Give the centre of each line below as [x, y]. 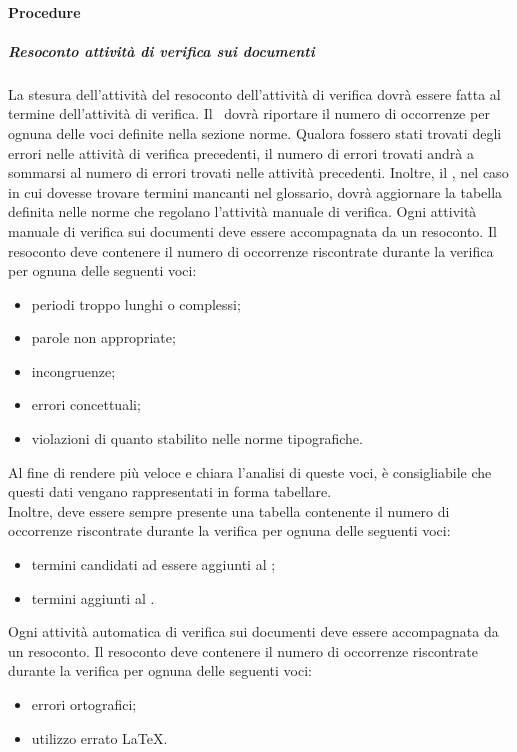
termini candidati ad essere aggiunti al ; [153, 564]
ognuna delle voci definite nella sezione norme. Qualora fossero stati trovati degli [255, 132]
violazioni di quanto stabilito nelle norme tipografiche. [197, 438]
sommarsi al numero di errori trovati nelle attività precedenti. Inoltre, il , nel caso [258, 172]
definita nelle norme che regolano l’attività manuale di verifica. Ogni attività [242, 211]
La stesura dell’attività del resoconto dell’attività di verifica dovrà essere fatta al [254, 93]
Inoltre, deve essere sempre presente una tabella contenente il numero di [229, 510]
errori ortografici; [84, 704]
